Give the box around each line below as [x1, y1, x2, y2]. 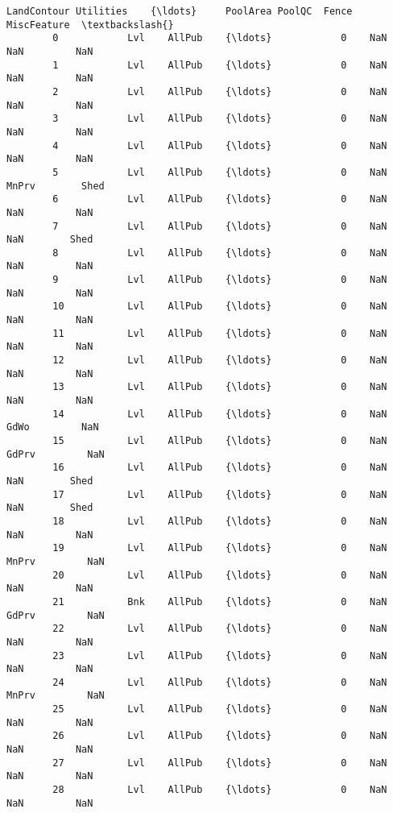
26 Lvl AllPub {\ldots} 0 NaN [52, 730, 387, 742]
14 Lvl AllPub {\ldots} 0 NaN [52, 408, 387, 420]
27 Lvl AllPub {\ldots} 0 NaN [52, 757, 387, 769]
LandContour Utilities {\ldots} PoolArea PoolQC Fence [6, 6, 353, 17]
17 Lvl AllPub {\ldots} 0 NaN [52, 488, 387, 500]
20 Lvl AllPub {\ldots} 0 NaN [52, 569, 387, 581]
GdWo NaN [6, 421, 99, 433]
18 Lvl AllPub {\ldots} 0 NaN [52, 515, 387, 527]
